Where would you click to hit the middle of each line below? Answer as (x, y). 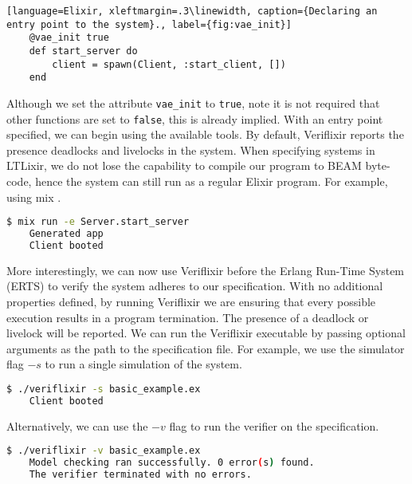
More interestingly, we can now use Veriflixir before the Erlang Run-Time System (206, 270)
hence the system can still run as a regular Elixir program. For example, (212, 181)
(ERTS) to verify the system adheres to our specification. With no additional (195, 286)
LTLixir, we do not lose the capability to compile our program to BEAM (184, 165)
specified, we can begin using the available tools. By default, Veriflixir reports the (205, 134)
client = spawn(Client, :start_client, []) (169, 64)
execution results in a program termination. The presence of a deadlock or (188, 317)
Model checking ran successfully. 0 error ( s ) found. (172, 463)
